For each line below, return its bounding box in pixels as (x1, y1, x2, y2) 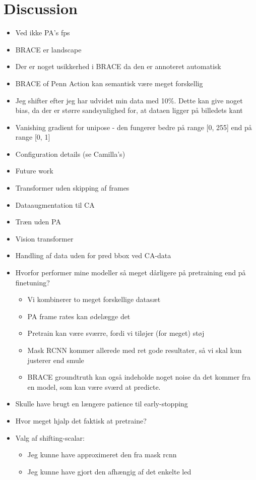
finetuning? (15, 277, 50, 287)
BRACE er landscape (15, 44, 82, 54)
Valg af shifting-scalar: (15, 432, 85, 443)
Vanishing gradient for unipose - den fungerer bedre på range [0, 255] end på (15, 122, 252, 132)
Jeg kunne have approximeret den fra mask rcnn (27, 449, 177, 460)
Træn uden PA (15, 216, 61, 227)
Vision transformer (15, 233, 74, 244)
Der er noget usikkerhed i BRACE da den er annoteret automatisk (15, 61, 221, 72)
